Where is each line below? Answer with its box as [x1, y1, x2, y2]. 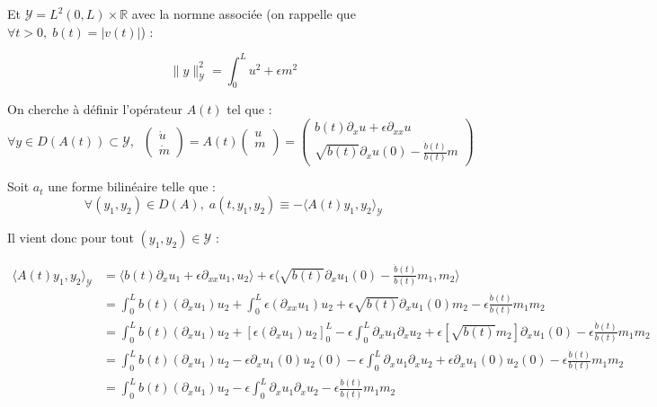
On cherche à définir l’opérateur [7, 100, 183, 119]
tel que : [226, 100, 272, 119]
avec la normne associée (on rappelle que [131, 4, 356, 22]
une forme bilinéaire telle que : [48, 177, 216, 196]
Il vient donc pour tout [7, 227, 134, 246]
